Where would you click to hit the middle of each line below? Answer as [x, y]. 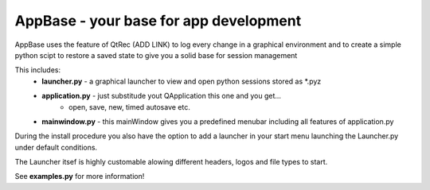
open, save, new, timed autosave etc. [129, 107]
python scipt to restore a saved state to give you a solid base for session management [156, 55]
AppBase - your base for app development [158, 21]
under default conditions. [56, 147]
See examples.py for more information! [80, 176]
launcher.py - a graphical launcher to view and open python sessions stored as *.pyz [182, 81]
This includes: [38, 70]
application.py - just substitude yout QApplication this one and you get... [162, 96]
